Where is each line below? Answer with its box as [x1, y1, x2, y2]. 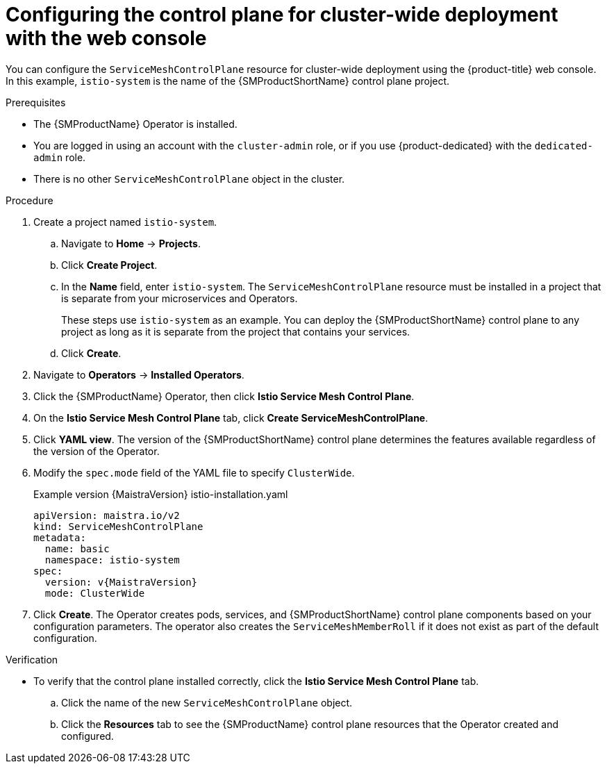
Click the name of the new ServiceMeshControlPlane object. [61, 696, 353, 709]
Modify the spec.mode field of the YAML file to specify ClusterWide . [33, 466, 355, 479]
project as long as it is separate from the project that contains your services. [61, 325, 410, 338]
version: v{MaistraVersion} [44, 576, 198, 588]
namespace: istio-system [44, 554, 180, 565]
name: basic [44, 543, 110, 554]
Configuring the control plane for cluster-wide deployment [6, 3, 558, 26]
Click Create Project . [61, 258, 158, 271]
